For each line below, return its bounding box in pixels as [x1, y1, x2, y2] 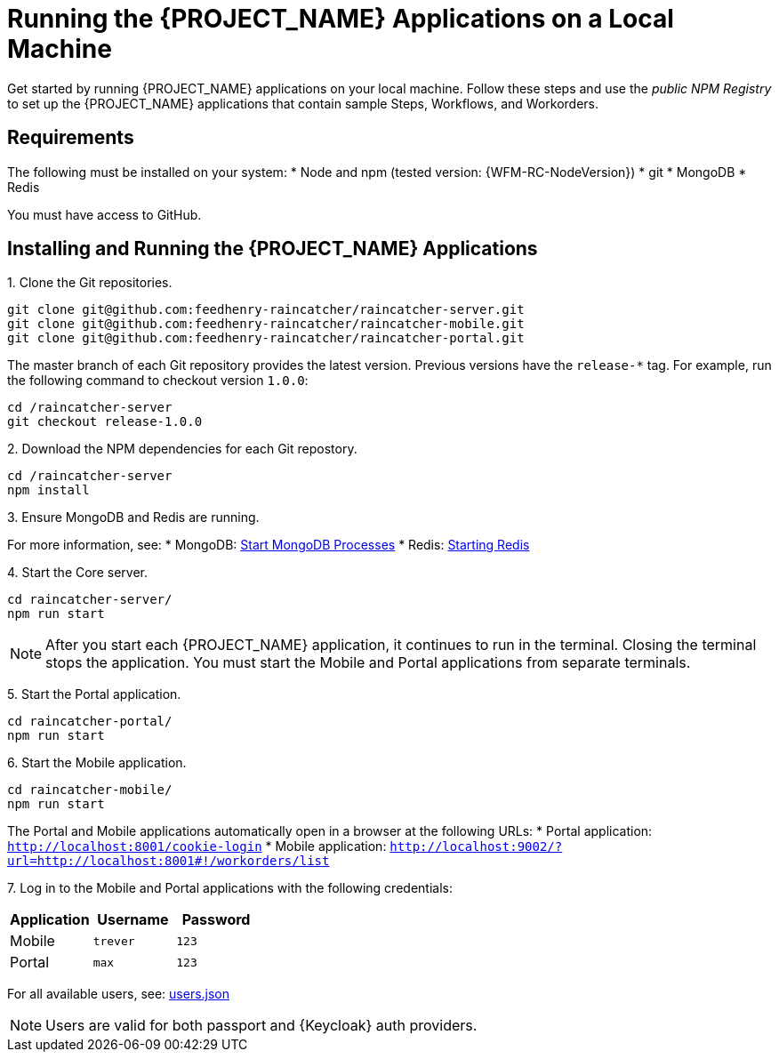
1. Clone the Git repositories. [7, 275, 173, 291]
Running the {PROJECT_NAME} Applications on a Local [7, 4, 674, 34]
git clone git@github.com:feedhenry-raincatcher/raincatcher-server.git [7, 302, 525, 317]
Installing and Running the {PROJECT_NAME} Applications [7, 237, 538, 261]
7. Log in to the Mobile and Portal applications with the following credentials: [7, 880, 453, 896]
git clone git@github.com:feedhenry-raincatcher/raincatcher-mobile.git [7, 317, 525, 332]
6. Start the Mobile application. [7, 755, 187, 771]
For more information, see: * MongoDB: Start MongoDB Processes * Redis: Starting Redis [7, 537, 530, 553]
